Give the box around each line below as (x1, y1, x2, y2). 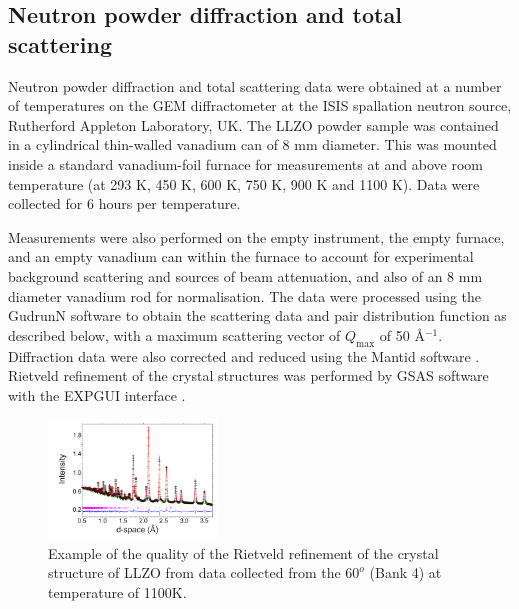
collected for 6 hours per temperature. (8, 193, 241, 214)
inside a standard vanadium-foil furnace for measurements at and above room (8, 153, 483, 174)
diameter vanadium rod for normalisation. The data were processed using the (8, 285, 482, 306)
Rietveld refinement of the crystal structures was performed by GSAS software (8, 365, 489, 386)
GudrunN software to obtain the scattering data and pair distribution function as (8, 305, 507, 326)
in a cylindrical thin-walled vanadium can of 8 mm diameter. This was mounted (8, 134, 497, 155)
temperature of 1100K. (48, 581, 187, 602)
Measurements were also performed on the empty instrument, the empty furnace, (8, 226, 505, 247)
